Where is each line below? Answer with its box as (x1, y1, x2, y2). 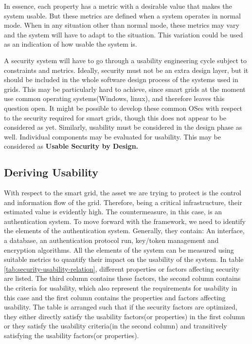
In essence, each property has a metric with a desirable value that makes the (4, 1, 232, 11)
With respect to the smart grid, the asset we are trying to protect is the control (4, 188, 241, 198)
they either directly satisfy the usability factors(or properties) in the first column (4, 311, 245, 321)
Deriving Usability (4, 165, 99, 180)
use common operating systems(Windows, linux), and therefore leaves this (4, 93, 225, 103)
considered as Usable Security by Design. (4, 141, 139, 151)
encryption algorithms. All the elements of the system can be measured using (4, 244, 234, 255)
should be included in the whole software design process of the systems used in (4, 74, 238, 85)
